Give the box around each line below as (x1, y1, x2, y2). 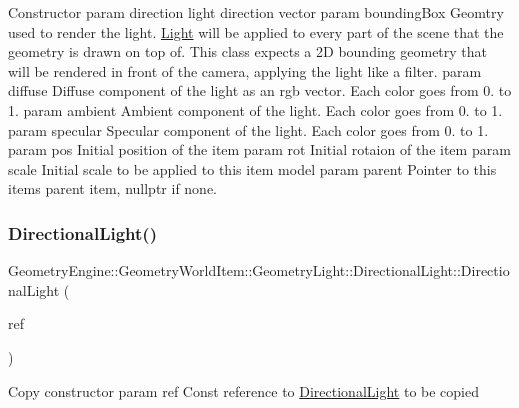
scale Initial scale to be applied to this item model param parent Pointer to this (8, 158, 497, 179)
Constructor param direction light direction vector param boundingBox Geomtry (8, 2, 504, 22)
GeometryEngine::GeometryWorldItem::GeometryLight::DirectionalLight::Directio (8, 260, 510, 281)
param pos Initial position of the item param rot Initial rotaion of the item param (8, 139, 511, 160)
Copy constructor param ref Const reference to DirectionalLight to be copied (8, 380, 479, 401)
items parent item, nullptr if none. (8, 178, 218, 199)
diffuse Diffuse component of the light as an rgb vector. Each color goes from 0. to (8, 80, 512, 101)
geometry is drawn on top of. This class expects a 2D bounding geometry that (8, 41, 488, 62)
